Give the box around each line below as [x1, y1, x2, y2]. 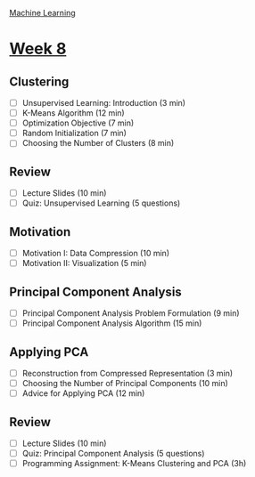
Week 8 [9, 39, 67, 59]
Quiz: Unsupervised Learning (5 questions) [21, 198, 181, 208]
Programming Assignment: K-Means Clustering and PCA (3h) [21, 458, 247, 469]
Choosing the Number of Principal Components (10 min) [21, 378, 229, 388]
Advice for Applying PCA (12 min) [21, 388, 145, 399]
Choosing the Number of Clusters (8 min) [21, 138, 175, 149]
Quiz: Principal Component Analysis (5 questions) [21, 449, 205, 458]
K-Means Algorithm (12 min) [21, 108, 125, 118]
